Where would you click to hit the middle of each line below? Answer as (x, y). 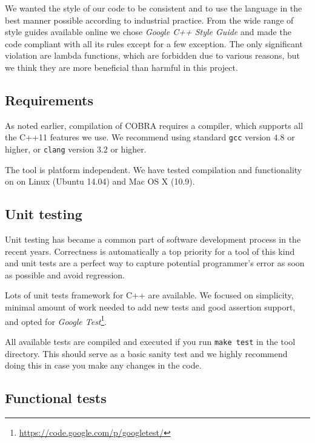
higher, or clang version (50, 149)
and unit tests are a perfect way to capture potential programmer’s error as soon (155, 263)
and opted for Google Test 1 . (56, 320)
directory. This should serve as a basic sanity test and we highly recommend (146, 353)
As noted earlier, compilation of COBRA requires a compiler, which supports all (154, 125)
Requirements (49, 100)
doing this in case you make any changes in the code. (103, 365)
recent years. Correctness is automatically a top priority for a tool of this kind (150, 251)
